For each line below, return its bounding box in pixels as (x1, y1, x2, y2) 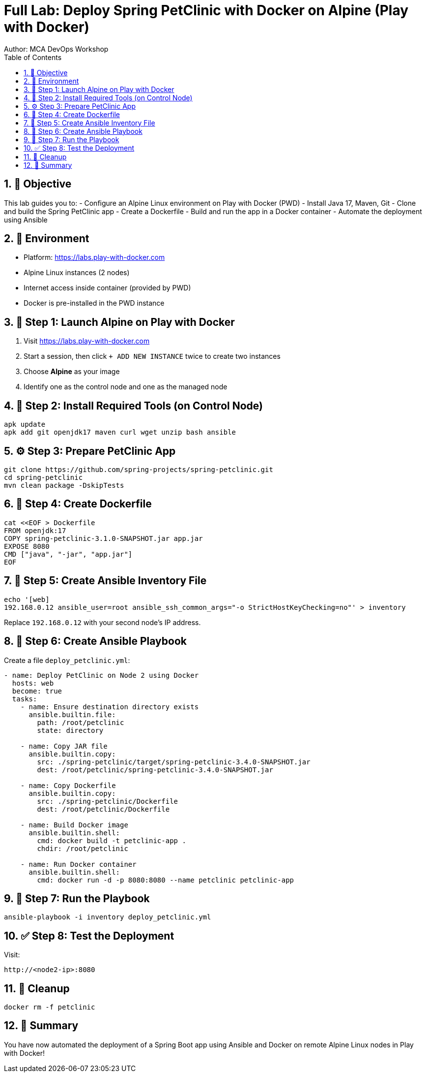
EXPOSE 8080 (4, 542, 50, 550)
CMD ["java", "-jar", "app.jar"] (4, 550, 133, 558)
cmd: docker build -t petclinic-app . (37, 836, 186, 845)
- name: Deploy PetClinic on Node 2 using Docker (4, 671, 199, 679)
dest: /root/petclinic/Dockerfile (37, 805, 170, 813)
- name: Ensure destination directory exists (20, 702, 199, 711)
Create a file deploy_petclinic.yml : (4, 656, 130, 664)
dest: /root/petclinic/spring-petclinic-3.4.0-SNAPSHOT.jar (37, 765, 273, 774)
